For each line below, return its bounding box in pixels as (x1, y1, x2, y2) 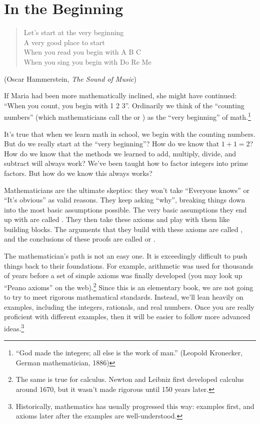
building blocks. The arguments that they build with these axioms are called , (4, 224, 243, 234)
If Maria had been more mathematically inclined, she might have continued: (4, 90, 236, 101)
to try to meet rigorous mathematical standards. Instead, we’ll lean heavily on (4, 292, 243, 302)
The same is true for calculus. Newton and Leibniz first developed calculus (15, 374, 244, 384)
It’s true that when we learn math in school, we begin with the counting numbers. (4, 128, 255, 139)
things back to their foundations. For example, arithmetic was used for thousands (4, 260, 253, 271)
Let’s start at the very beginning (23, 27, 124, 38)
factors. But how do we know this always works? (4, 167, 152, 178)
